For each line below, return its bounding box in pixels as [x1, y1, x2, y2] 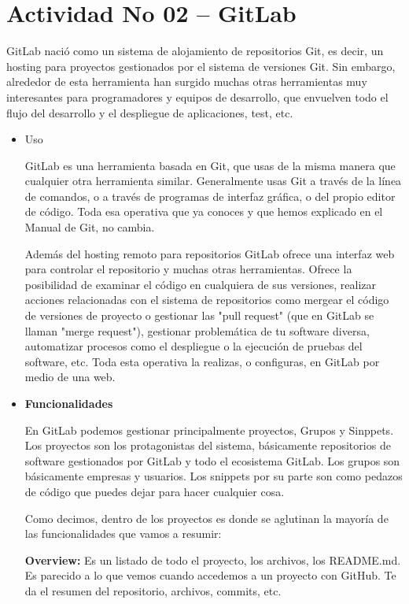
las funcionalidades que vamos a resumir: [24, 525, 222, 542]
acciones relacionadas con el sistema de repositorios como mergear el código [24, 291, 389, 308]
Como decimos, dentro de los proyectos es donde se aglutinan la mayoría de [24, 510, 389, 526]
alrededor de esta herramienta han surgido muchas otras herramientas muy [6, 73, 367, 90]
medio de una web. [24, 369, 116, 385]
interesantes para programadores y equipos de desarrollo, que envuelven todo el [6, 88, 389, 105]
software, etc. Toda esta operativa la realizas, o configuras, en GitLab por [24, 353, 380, 369]
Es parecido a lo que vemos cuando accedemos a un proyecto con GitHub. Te [24, 567, 396, 584]
